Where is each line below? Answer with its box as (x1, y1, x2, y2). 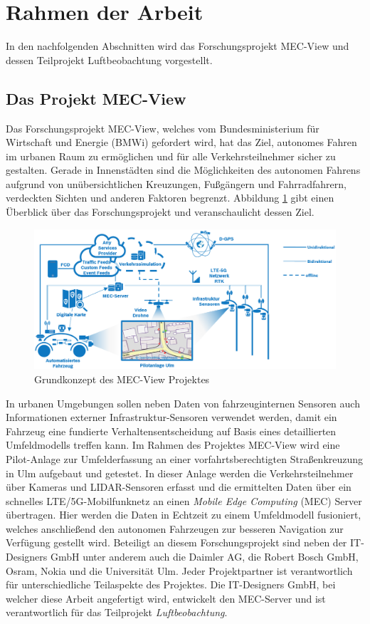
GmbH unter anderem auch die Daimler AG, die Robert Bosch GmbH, (50, 549, 359, 564)
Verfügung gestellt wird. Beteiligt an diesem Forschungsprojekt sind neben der (6, 535, 347, 550)
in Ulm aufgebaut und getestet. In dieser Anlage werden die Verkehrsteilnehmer (6, 465, 354, 480)
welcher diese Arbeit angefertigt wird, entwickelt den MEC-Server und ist (6, 591, 326, 605)
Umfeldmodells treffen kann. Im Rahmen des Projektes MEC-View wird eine (6, 437, 340, 452)
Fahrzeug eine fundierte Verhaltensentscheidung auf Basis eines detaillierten (6, 423, 337, 438)
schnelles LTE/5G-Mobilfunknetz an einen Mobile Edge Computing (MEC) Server (6, 493, 362, 508)
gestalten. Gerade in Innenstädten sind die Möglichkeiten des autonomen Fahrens (6, 162, 361, 177)
